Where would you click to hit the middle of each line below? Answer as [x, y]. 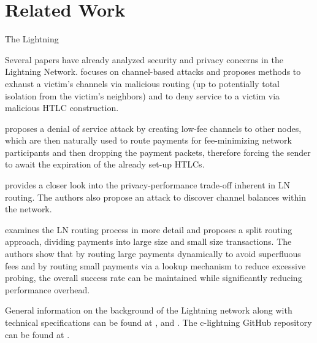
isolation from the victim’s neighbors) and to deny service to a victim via [143, 95]
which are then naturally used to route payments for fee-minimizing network [148, 140]
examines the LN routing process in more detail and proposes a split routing [149, 229]
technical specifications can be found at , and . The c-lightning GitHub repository [158, 322]
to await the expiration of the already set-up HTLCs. [105, 164]
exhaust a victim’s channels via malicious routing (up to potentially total [142, 83]
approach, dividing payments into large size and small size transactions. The [148, 241]
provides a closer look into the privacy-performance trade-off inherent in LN [147, 185]
